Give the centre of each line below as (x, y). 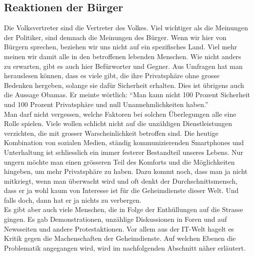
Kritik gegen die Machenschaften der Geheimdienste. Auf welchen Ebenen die (120, 238)
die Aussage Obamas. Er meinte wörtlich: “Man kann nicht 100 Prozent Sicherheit (127, 95)
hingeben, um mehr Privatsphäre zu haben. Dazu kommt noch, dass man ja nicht (126, 171)
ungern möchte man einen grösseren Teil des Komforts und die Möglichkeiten (119, 161)
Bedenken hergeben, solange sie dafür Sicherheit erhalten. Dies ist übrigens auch (124, 85)
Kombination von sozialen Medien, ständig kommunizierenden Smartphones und (124, 142)
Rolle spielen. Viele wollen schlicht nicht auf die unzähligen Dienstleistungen (118, 123)
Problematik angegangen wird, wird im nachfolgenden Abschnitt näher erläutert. (125, 247)
